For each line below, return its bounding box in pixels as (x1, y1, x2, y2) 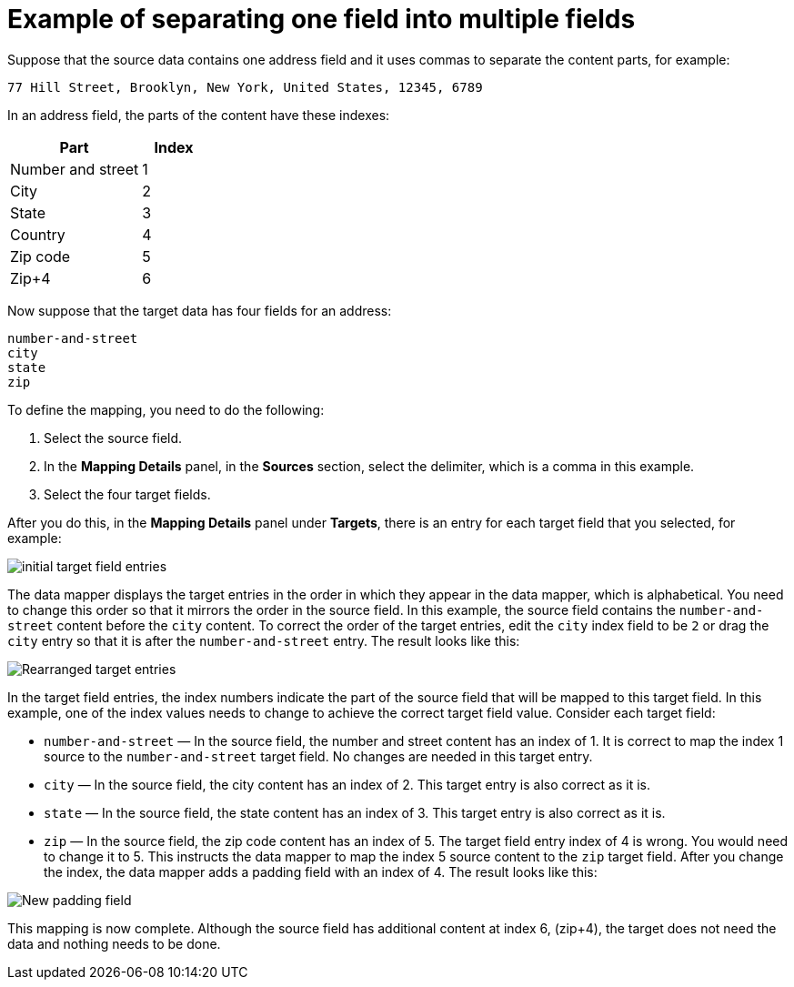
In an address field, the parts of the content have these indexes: (7, 106, 390, 123)
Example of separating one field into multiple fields (7, 4, 636, 35)
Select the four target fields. (44, 486, 211, 502)
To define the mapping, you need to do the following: (7, 401, 325, 418)
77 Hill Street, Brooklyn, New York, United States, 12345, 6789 (7, 79, 483, 95)
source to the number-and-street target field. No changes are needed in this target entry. (44, 748, 593, 764)
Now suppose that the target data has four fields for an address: (7, 302, 392, 318)
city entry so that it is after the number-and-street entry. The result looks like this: (7, 632, 520, 649)
